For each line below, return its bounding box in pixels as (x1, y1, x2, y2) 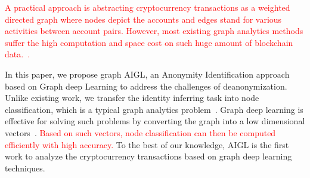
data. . (5, 48, 30, 60)
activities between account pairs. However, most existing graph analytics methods (5, 24, 303, 37)
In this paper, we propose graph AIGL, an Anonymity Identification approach (5, 67, 290, 80)
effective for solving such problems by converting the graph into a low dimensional (5, 115, 305, 127)
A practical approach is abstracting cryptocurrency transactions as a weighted (5, 1, 290, 13)
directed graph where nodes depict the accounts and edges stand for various (5, 13, 282, 25)
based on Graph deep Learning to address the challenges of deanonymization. (5, 79, 287, 92)
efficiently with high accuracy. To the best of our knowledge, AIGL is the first (5, 138, 289, 151)
